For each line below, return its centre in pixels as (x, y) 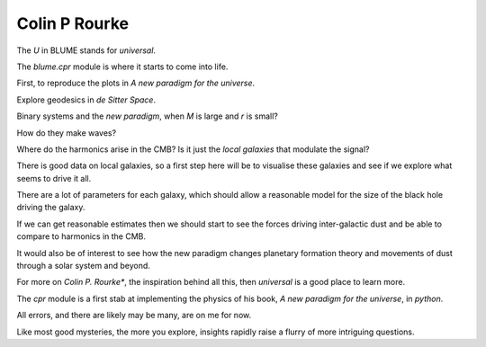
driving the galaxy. (51, 208)
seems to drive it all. (54, 178)
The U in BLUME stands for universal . (86, 50)
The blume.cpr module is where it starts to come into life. (122, 67)
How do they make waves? (67, 133)
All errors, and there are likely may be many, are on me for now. (134, 316)
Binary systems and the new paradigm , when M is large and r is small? (147, 116)
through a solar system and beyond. (83, 266)
